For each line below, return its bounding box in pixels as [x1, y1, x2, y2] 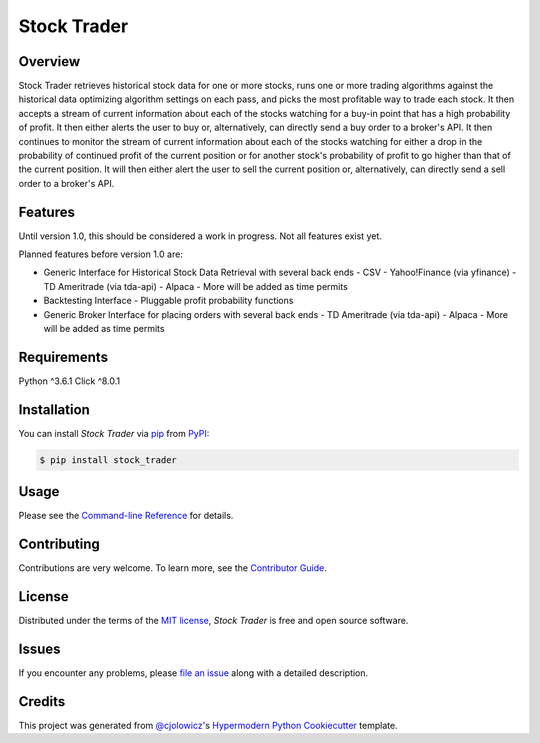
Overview [18, 53, 81, 70]
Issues [18, 640, 61, 657]
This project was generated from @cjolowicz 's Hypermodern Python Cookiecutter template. [18, 719, 399, 731]
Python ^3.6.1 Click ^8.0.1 [18, 375, 120, 387]
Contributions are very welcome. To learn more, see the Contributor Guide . [18, 562, 327, 574]
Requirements [18, 348, 109, 365]
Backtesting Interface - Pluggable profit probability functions [43, 295, 294, 307]
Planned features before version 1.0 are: [18, 248, 184, 260]
